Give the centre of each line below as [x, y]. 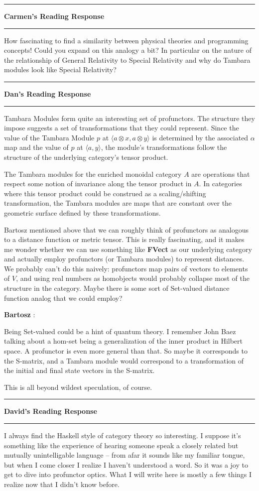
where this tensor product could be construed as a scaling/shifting [105, 193]
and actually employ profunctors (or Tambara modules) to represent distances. [124, 259]
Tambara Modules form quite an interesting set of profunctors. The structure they [129, 118]
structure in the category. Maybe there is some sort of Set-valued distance [117, 288]
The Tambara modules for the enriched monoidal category [93, 174]
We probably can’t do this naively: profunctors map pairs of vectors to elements [126, 268]
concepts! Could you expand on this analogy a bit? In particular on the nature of [128, 50]
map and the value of [36, 147]
